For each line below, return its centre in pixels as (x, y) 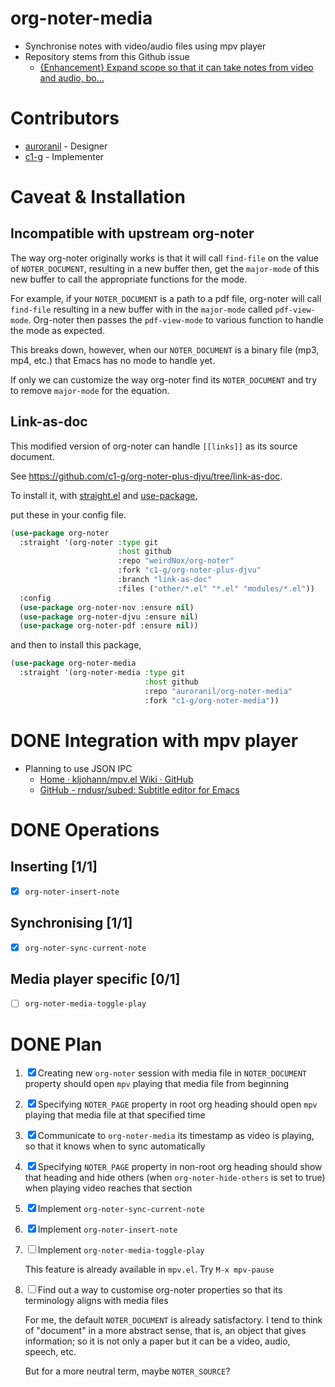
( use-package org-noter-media (73, 663)
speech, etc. (50, 1352)
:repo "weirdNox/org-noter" (176, 561)
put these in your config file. (68, 514)
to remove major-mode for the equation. (90, 390)
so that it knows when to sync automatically (115, 1146)
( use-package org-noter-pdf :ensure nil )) (109, 626)
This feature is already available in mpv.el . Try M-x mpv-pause (149, 1269)
